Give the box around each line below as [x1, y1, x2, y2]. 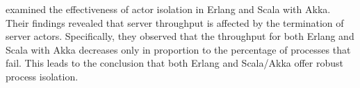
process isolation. [6, 69, 79, 83]
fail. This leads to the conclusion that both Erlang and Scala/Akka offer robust [6, 56, 343, 70]
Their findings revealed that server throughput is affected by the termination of [6, 15, 344, 30]
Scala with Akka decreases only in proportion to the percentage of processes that [6, 42, 351, 56]
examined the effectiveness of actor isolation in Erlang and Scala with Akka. [6, 2, 331, 16]
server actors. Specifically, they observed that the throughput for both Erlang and [6, 29, 354, 43]
